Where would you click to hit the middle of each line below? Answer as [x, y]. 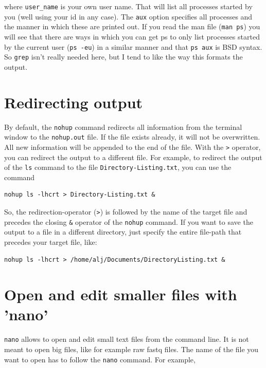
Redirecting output [74, 102]
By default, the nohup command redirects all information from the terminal [123, 127]
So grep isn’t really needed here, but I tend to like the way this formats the [123, 57]
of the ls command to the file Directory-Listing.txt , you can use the [118, 167]
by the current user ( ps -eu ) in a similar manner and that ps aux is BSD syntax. [133, 46]
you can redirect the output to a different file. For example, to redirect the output [133, 157]
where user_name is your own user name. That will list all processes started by [128, 6]
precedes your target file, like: [51, 241]
